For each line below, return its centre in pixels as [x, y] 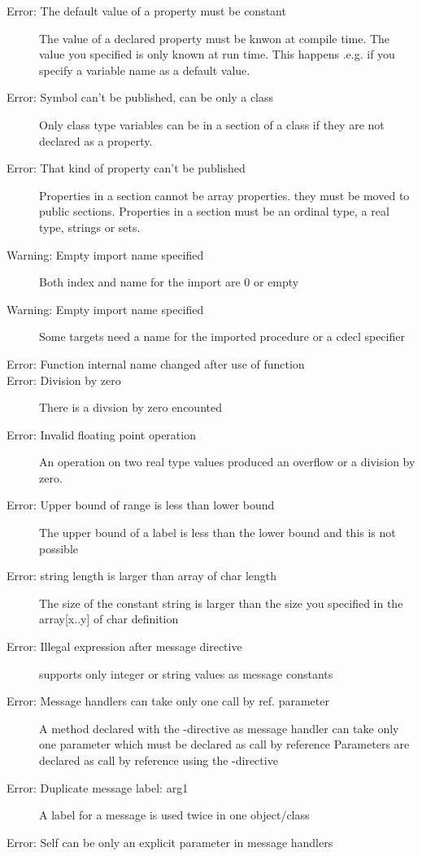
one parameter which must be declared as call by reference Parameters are [224, 744]
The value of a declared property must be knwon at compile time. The [215, 38]
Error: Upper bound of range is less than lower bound [141, 505]
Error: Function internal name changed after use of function [156, 363]
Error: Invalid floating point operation [101, 434]
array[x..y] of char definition [109, 619]
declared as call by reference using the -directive [159, 760]
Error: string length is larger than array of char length [142, 576]
